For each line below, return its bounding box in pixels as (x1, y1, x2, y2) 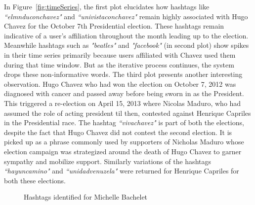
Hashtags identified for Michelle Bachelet (24, 192, 148, 202)
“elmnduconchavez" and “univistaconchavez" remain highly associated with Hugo (4, 11, 248, 21)
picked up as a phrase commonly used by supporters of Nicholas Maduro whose (4, 137, 244, 147)
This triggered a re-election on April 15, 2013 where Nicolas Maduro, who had (4, 98, 241, 108)
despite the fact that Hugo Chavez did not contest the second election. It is (4, 127, 232, 137)
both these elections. (4, 175, 66, 185)
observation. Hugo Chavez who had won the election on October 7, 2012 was (4, 78, 236, 89)
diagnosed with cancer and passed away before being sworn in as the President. (4, 88, 244, 99)
